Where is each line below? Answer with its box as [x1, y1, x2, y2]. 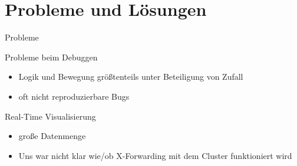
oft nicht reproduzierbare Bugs [18, 90, 130, 102]
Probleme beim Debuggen [5, 50, 98, 63]
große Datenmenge [18, 130, 86, 142]
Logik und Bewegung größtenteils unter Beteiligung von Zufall [18, 70, 243, 83]
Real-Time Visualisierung [5, 110, 96, 122]
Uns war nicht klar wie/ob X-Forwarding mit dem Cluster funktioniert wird [18, 149, 292, 161]
